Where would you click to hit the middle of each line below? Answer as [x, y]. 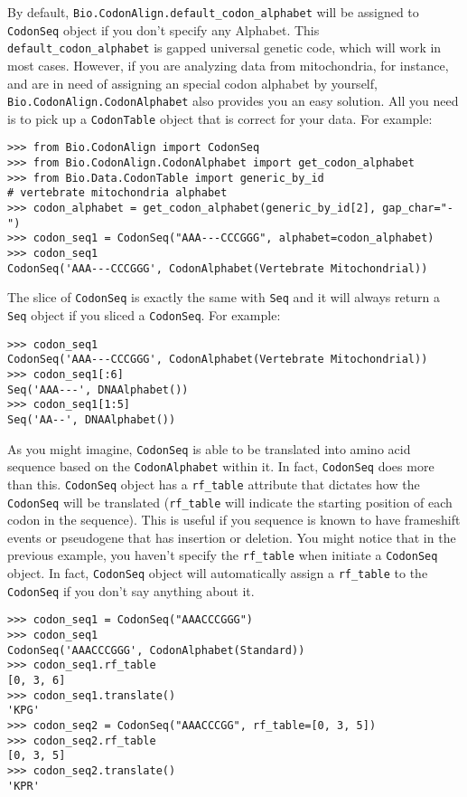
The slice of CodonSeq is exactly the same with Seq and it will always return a [224, 297]
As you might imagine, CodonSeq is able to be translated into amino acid [209, 448]
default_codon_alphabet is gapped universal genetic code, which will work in [224, 47]
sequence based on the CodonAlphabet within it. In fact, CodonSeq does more [221, 466]
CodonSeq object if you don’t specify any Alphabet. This [163, 29]
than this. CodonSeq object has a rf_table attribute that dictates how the [214, 484]
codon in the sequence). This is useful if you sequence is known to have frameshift [234, 520]
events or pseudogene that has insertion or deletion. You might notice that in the [232, 537]
